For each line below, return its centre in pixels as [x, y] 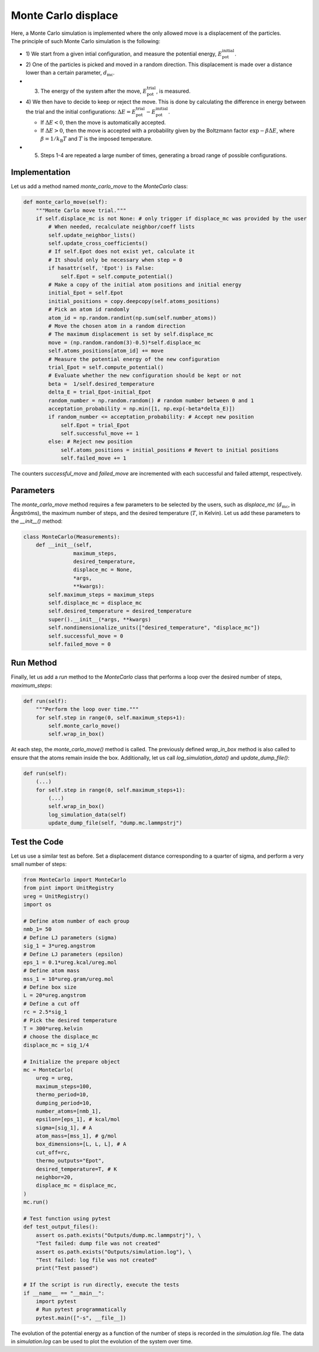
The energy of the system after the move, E [94, 91]
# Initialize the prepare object [72, 1061]
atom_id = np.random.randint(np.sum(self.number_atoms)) [132, 318]
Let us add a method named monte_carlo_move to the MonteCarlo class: [100, 187]
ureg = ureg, [55, 1078]
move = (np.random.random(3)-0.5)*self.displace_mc [125, 342]
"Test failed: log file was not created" [97, 1260]
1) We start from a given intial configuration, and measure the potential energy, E [124, 54]
